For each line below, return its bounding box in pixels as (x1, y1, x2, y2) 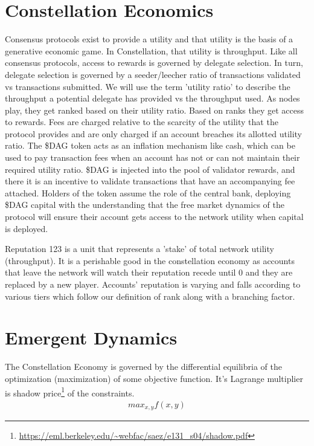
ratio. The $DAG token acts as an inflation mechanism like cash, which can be (5, 139, 295, 152)
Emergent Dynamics (5, 325, 178, 350)
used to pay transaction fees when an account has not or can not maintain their (5, 151, 300, 164)
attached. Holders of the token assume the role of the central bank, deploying (5, 186, 291, 199)
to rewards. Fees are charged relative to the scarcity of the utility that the (5, 115, 278, 128)
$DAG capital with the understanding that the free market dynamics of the (5, 198, 284, 211)
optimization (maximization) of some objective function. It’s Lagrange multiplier (5, 372, 303, 384)
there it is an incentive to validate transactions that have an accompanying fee (5, 175, 295, 187)
